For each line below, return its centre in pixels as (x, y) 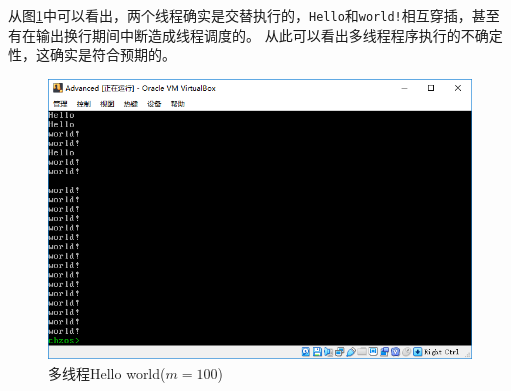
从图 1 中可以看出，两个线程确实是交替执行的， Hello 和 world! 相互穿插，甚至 (254, 15)
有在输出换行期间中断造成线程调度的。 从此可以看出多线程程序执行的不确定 (255, 34)
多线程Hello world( (107, 372)
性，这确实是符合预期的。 (92, 54)
